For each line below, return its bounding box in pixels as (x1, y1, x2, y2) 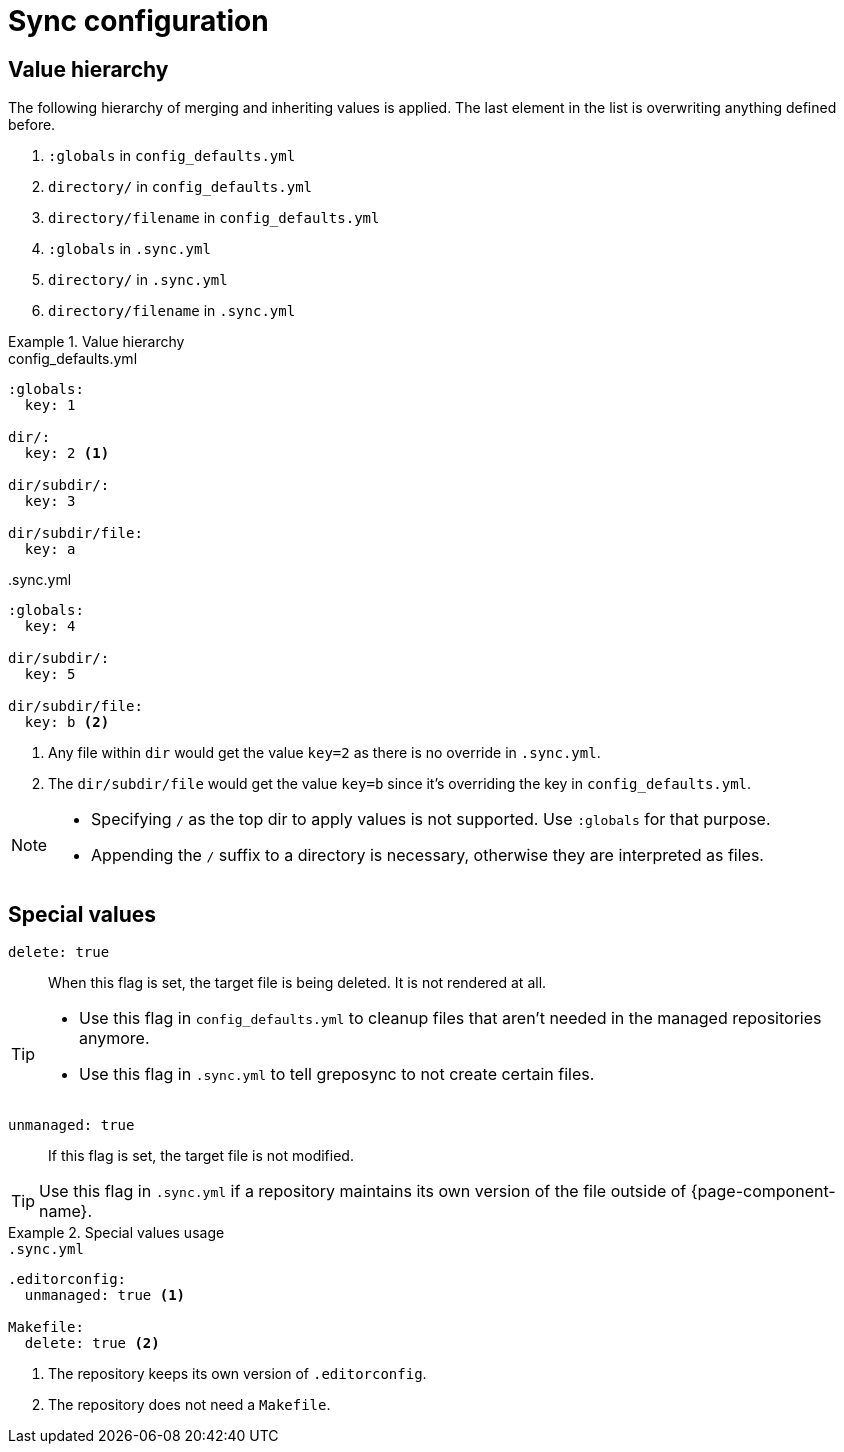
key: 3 (24, 493, 76, 510)
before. (8, 116, 56, 134)
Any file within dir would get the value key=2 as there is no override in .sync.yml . (48, 744, 601, 762)
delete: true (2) (24, 1335, 160, 1352)
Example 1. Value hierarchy (8, 333, 185, 351)
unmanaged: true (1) (24, 1287, 186, 1304)
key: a (24, 541, 76, 558)
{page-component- (690, 1181, 836, 1202)
